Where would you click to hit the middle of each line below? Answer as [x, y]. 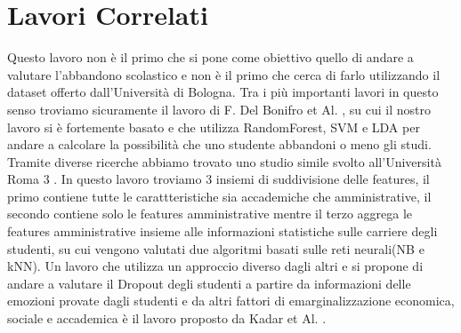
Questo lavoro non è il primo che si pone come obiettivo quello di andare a [210, 57]
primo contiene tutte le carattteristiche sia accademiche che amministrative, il [219, 196]
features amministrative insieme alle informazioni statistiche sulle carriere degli [222, 231]
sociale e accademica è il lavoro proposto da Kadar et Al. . [167, 318]
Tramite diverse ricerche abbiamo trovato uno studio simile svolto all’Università [224, 161]
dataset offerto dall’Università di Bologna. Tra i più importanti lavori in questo [223, 92]
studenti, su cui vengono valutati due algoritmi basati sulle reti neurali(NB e [216, 248]
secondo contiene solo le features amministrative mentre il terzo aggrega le [210, 214]
